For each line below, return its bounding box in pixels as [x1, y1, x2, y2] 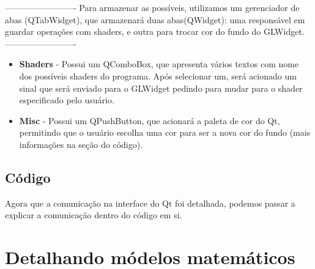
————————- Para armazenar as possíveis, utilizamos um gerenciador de [5, 1, 300, 13]
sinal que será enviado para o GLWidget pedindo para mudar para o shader [19, 81, 303, 94]
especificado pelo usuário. [19, 94, 114, 106]
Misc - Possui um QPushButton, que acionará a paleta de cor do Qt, [19, 114, 280, 127]
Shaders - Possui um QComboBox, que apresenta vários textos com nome [19, 57, 299, 70]
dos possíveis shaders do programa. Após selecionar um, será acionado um [19, 69, 297, 82]
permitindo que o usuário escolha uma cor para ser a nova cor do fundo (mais [19, 126, 311, 139]
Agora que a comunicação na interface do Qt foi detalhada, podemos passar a [5, 196, 295, 209]
